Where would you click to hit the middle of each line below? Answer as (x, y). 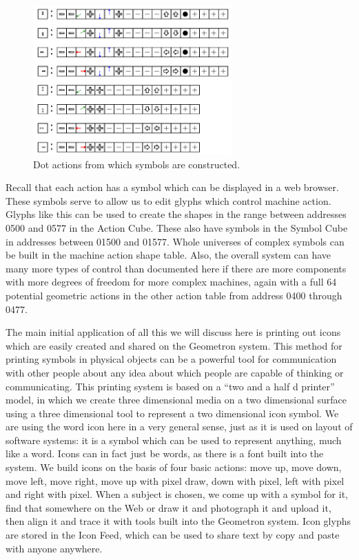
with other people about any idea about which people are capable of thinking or (175, 372)
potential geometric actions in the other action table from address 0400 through (174, 295)
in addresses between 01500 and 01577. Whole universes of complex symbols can (175, 241)
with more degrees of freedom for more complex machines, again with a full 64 (171, 282)
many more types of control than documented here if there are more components (176, 268)
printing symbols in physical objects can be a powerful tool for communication (171, 359)
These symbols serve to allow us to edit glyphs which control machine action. (168, 200)
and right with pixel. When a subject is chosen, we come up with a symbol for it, (177, 494)
